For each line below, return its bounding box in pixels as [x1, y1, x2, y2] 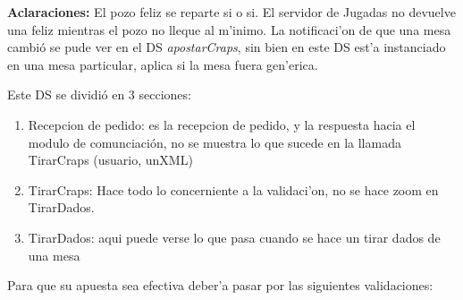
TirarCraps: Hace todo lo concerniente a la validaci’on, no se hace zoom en [28, 180, 439, 199]
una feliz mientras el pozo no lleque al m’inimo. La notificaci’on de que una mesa [7, 20, 451, 39]
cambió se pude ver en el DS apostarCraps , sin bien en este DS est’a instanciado [7, 38, 446, 56]
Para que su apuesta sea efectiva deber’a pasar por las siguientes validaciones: [7, 276, 434, 295]
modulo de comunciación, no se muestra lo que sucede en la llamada [28, 133, 401, 151]
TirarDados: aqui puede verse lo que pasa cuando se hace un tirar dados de [28, 227, 441, 246]
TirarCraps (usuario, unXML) [28, 150, 193, 169]
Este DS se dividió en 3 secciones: [7, 85, 191, 104]
